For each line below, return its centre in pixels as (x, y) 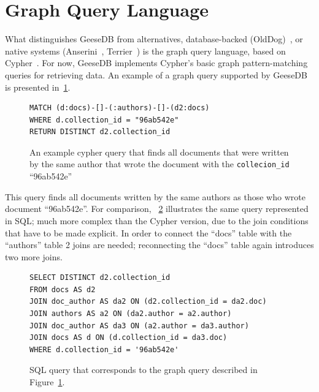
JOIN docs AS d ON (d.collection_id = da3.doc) (129, 338)
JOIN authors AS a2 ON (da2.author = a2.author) (131, 314)
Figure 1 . (47, 382)
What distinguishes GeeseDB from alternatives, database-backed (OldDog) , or (154, 39)
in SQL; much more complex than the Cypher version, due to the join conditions (157, 220)
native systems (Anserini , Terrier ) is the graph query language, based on (145, 51)
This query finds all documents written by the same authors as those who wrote (155, 196)
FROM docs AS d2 (63, 289)
